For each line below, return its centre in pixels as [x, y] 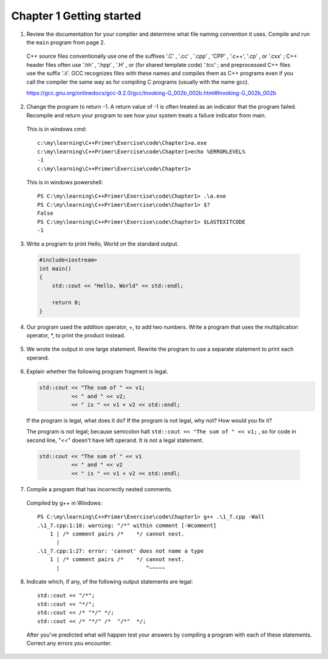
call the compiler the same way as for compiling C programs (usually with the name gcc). [138, 81]
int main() [55, 268]
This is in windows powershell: [65, 182]
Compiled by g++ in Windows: [64, 503]
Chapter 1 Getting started [76, 16]
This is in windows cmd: [56, 129]
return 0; [67, 303]
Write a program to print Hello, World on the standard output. [103, 244]
